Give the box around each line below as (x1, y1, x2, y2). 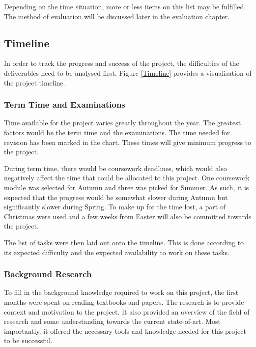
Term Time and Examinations (4, 98, 125, 111)
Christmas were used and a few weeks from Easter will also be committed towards (4, 211, 252, 221)
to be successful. (4, 335, 53, 346)
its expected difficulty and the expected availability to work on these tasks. (4, 247, 229, 257)
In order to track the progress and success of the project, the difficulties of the (4, 58, 239, 68)
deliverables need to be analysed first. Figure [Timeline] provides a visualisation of (4, 67, 252, 78)
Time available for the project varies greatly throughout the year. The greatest (4, 117, 241, 128)
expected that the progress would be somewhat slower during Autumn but (4, 192, 228, 202)
